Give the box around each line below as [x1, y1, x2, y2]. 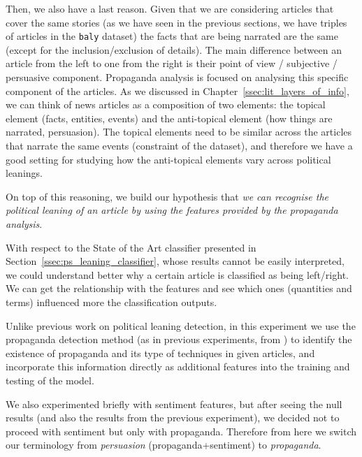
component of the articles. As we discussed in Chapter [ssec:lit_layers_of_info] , [6, 83, 349, 98]
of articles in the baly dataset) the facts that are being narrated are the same [6, 29, 338, 43]
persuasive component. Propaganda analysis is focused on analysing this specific [6, 70, 349, 85]
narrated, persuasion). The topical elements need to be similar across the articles [6, 124, 352, 139]
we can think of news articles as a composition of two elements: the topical [6, 97, 326, 112]
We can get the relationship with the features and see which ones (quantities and [6, 281, 352, 296]
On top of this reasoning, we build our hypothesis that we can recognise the [6, 189, 328, 203]
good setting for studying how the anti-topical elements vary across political [6, 152, 331, 166]
